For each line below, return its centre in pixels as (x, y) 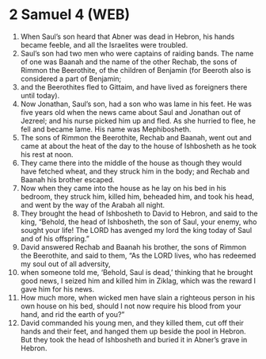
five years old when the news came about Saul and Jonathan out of (131, 112)
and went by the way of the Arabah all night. (93, 204)
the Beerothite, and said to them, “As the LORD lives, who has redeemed (138, 255)
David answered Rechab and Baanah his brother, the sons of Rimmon (133, 246)
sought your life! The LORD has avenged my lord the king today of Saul (136, 230)
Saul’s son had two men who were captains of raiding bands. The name (137, 53)
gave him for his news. (57, 289)
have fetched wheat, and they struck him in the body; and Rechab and (135, 171)
